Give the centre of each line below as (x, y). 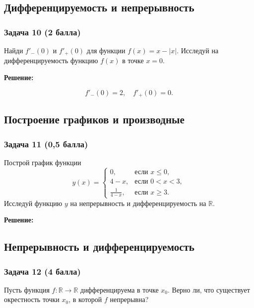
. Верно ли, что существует (209, 289)
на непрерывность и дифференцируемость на (138, 203)
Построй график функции (43, 162)
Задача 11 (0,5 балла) (46, 144)
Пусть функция (27, 289)
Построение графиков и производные (94, 119)
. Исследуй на (198, 50)
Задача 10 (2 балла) (42, 32)
